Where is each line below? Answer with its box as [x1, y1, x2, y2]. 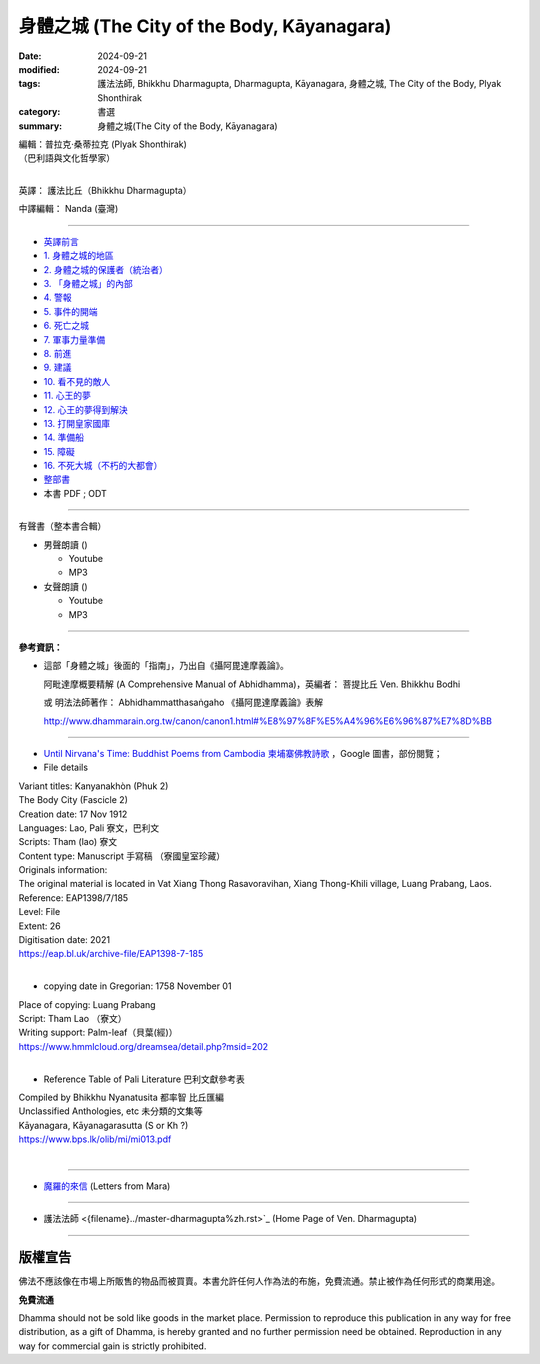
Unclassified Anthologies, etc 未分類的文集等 [18, 1105, 204, 1117]
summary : [18, 120, 63, 132]
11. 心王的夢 [43, 390, 92, 402]
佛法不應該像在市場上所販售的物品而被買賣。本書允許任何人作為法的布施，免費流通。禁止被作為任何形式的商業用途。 [18, 1275, 500, 1287]
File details [43, 761, 89, 774]
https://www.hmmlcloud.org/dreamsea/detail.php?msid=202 [18, 1040, 269, 1052]
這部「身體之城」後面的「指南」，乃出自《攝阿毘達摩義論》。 [43, 660, 289, 672]
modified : [18, 63, 60, 75]
